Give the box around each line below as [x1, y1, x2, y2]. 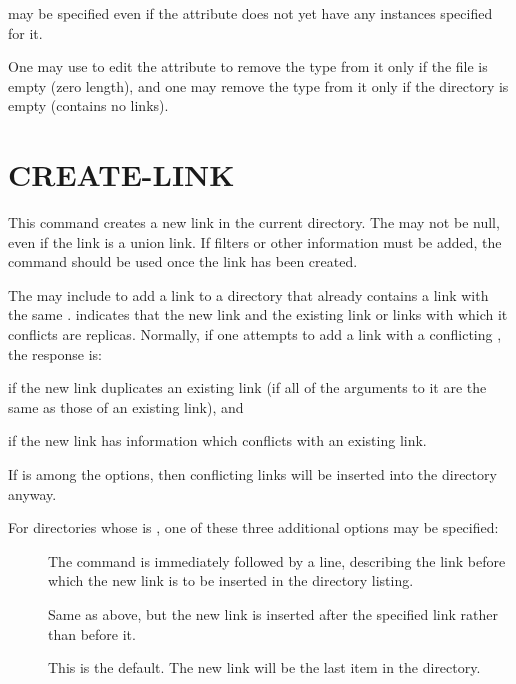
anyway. [8, 483, 57, 504]
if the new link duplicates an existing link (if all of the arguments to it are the [8, 377, 487, 398]
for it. [8, 22, 43, 43]
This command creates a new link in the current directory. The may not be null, [8, 212, 500, 233]
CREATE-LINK [8, 154, 235, 195]
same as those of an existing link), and [8, 396, 244, 417]
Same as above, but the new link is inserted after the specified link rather [48, 604, 499, 624]
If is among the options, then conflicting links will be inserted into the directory [8, 464, 497, 485]
